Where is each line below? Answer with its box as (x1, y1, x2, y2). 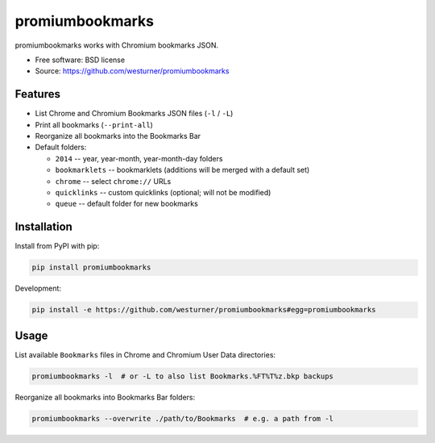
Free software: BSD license (35, 55, 125, 65)
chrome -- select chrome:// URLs (55, 176, 172, 186)
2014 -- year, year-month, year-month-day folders (55, 153, 223, 163)
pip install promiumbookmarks (31, 263, 151, 272)
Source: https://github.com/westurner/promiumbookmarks (35, 66, 230, 76)
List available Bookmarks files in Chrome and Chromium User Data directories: (14, 349, 276, 359)
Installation (14, 220, 72, 234)
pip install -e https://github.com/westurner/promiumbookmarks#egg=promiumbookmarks (31, 305, 376, 315)
